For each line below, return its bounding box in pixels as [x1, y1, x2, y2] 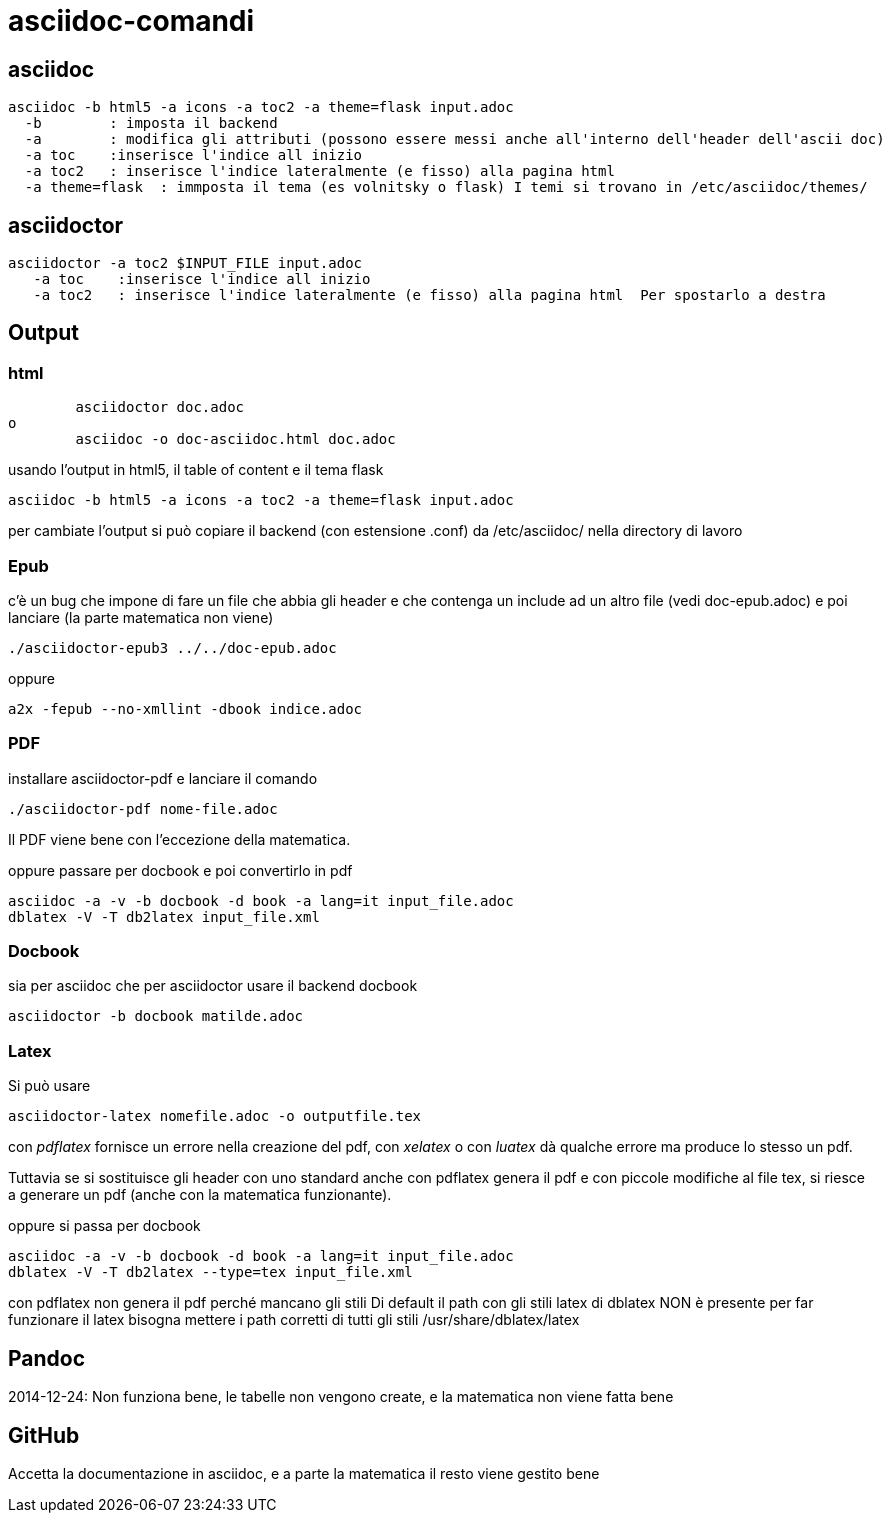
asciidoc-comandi [8, 4, 255, 38]
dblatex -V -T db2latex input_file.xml [8, 908, 320, 925]
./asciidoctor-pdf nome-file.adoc [8, 800, 278, 817]
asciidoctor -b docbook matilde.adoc [8, 1008, 304, 1025]
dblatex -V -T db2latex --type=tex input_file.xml [8, 1264, 413, 1281]
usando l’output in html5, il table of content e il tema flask [8, 461, 384, 479]
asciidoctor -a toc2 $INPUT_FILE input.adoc [8, 255, 363, 272]
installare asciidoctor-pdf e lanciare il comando [8, 769, 318, 787]
